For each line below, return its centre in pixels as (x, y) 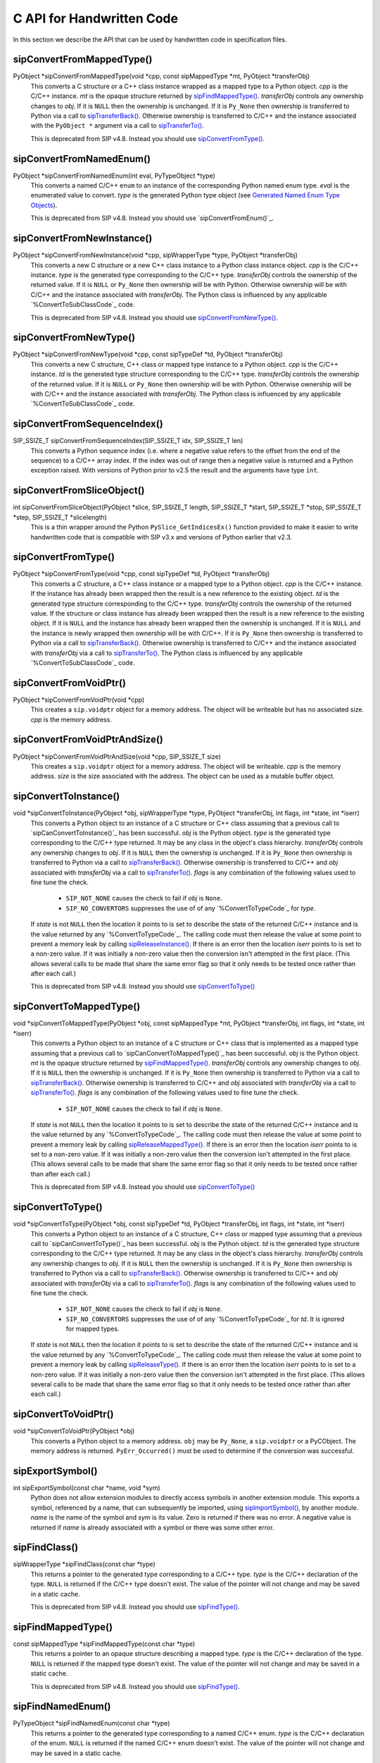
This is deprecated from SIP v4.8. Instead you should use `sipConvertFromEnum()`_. (152, 218)
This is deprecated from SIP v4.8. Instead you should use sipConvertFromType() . (148, 138)
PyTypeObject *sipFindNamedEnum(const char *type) (91, 1724)
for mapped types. (93, 1329)
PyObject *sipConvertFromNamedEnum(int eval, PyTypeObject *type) (114, 176)
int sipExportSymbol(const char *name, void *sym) (87, 1488)
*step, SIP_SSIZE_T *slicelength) (60, 517)
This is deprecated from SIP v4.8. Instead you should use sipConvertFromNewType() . (154, 317)
